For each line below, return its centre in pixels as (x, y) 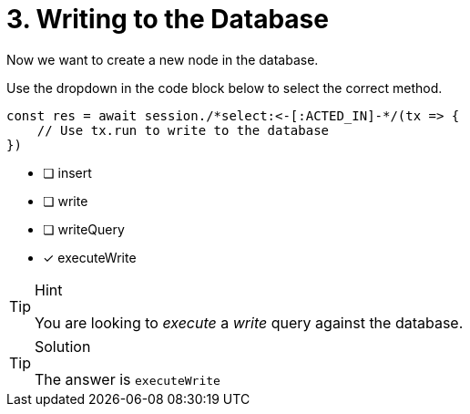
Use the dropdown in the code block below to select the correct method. (225, 88)
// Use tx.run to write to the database (183, 130)
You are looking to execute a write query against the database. (249, 322)
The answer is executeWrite (128, 379)
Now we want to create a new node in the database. (163, 59)
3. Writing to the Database (168, 19)
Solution (63, 346)
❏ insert (67, 172)
